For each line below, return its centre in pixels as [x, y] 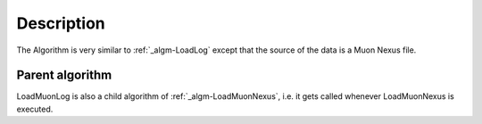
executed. [35, 109]
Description [61, 23]
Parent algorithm [64, 75]
